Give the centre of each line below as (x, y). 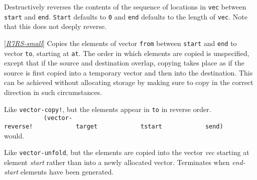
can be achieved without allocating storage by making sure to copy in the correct (129, 82)
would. (14, 135)
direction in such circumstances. (53, 92)
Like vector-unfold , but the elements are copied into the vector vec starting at (127, 152)
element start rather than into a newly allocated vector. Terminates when (117, 162)
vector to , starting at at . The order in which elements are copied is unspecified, (127, 53)
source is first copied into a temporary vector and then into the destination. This (128, 72)
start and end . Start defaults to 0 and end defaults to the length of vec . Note (126, 16)
